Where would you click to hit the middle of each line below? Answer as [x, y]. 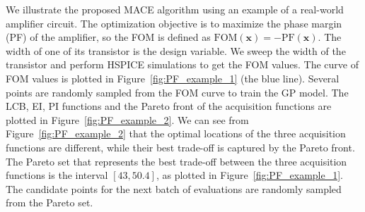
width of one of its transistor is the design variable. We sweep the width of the [176, 50]
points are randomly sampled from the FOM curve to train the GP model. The [177, 92]
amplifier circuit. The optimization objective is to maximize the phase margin [174, 23]
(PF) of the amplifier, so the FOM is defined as [108, 37]
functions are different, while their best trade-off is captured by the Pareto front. [180, 147]
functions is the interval [57, 175]
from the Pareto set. [50, 202]
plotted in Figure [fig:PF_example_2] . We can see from [127, 119]
